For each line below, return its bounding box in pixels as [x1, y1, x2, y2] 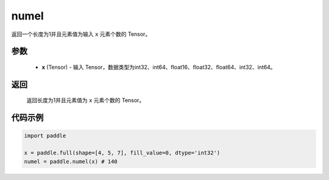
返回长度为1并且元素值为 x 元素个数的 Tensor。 [26, 97, 145, 104]
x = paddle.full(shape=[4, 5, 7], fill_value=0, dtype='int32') [24, 150, 221, 156]
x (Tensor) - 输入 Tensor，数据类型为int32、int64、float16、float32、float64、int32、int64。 [41, 63, 277, 71]
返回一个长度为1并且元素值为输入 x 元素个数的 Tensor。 [11, 30, 151, 38]
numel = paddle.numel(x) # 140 [24, 158, 118, 165]
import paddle [24, 133, 66, 139]
